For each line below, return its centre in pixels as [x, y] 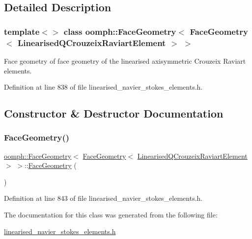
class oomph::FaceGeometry [120, 31]
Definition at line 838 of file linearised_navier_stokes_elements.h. [103, 87]
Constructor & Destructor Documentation [114, 113]
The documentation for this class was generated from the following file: [111, 215]
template [22, 31]
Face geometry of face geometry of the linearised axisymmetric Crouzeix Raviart [125, 60]
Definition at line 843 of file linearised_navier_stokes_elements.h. [103, 198]
